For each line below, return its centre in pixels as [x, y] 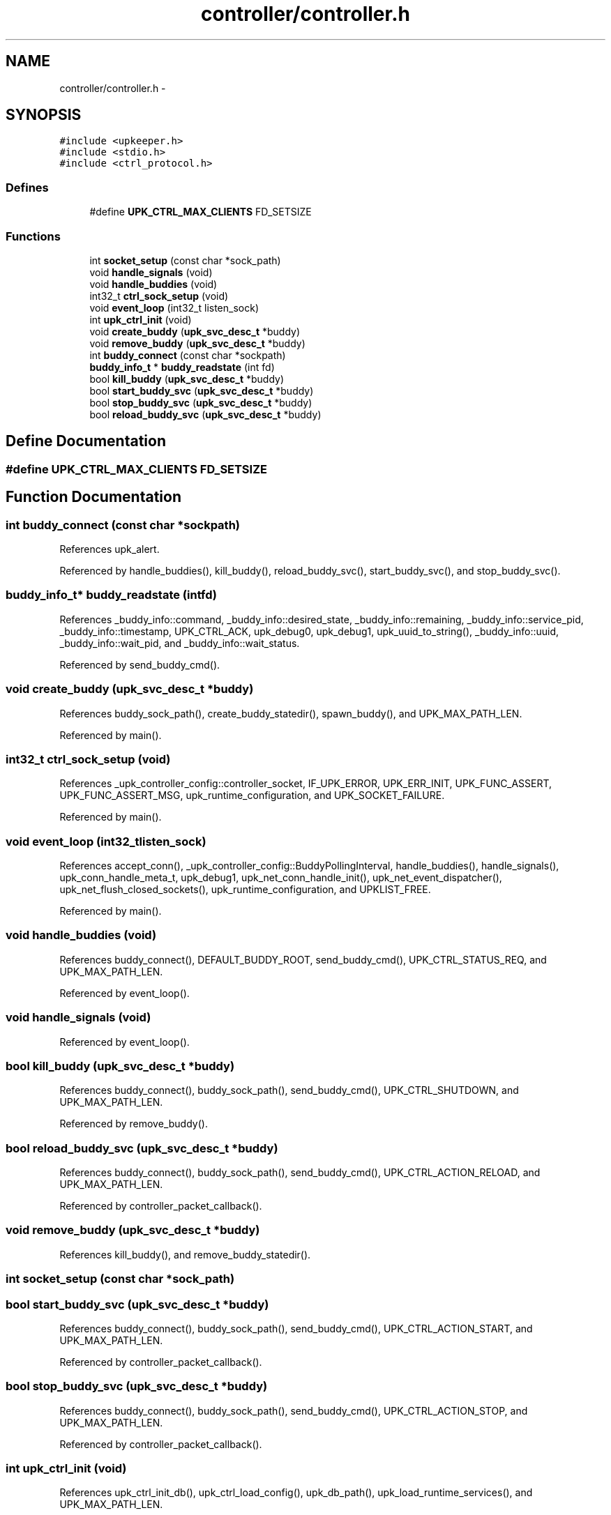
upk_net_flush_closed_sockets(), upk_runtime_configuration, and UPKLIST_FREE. [245, 889]
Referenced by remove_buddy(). [134, 1124]
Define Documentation [86, 441]
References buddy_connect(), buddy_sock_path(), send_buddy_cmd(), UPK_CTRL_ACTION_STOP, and [294, 1410]
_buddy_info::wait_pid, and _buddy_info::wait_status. [180, 643]
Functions [33, 236]
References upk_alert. [110, 549]
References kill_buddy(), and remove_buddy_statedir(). [185, 1254]
